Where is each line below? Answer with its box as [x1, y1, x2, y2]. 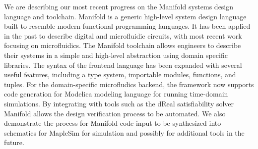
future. [4, 137, 24, 148]
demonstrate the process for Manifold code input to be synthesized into [4, 118, 221, 128]
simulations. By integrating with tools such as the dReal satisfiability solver [4, 98, 234, 108]
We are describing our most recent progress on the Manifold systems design [4, 1, 234, 11]
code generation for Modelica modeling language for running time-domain [4, 89, 228, 99]
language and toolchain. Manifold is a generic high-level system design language [4, 11, 247, 21]
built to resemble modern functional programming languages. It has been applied [4, 21, 251, 31]
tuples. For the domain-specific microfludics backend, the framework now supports [4, 79, 254, 89]
